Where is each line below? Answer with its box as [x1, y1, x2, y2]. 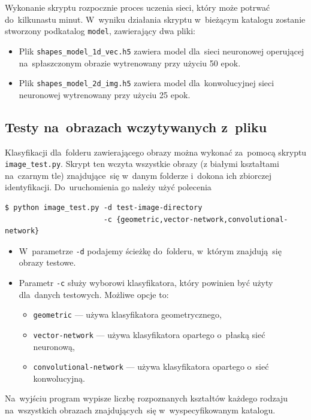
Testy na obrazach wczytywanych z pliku [5, 117, 267, 136]
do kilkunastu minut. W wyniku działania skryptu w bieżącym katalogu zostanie [5, 13, 306, 25]
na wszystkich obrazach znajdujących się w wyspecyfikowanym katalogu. [5, 404, 276, 416]
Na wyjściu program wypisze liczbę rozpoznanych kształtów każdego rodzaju [5, 392, 288, 404]
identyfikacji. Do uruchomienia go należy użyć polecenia [5, 181, 212, 193]
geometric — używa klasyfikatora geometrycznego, [33, 308, 222, 321]
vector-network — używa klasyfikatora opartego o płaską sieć [33, 328, 265, 340]
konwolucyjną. [33, 372, 85, 384]
